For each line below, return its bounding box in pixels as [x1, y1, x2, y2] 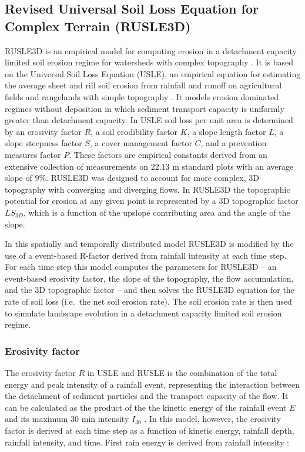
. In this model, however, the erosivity [144, 413, 281, 425]
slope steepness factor [5, 137, 82, 149]
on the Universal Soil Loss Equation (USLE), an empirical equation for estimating [5, 67, 301, 80]
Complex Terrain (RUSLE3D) [5, 17, 191, 35]
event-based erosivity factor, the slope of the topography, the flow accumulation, [5, 272, 294, 284]
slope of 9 [5, 171, 39, 184]
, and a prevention [200, 137, 267, 149]
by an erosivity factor [5, 125, 82, 137]
